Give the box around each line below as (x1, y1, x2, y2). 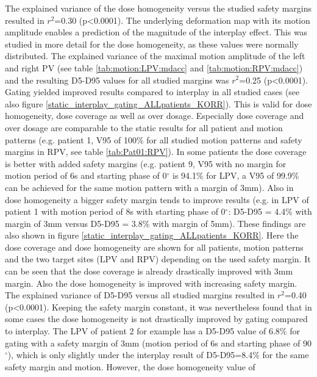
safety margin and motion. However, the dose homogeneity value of (5, 360, 255, 373)
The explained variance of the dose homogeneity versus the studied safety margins (5, 2, 312, 14)
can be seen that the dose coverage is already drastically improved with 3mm (5, 265, 293, 278)
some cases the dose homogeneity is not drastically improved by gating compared (5, 312, 308, 325)
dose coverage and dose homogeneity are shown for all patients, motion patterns (5, 240, 304, 253)
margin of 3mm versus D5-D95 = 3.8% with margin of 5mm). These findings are (5, 217, 306, 229)
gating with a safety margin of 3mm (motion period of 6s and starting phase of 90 (5, 336, 312, 349)
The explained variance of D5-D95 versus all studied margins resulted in (5, 289, 275, 301)
